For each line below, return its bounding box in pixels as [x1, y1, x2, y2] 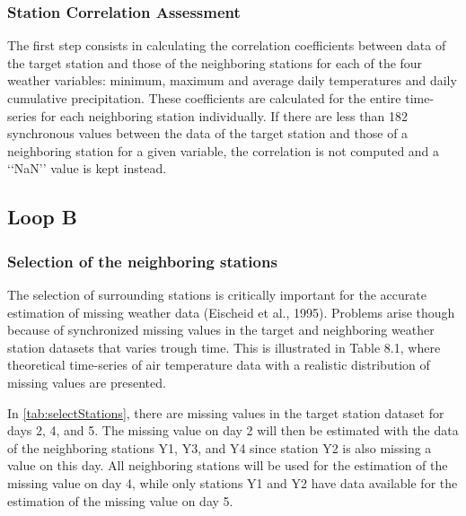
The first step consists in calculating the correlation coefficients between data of [7, 36, 446, 55]
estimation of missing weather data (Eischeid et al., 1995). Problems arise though [7, 302, 455, 321]
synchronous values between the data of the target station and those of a [7, 124, 409, 143]
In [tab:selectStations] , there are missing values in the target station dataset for [7, 403, 444, 422]
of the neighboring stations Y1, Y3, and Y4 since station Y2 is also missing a [7, 438, 432, 457]
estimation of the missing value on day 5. [7, 491, 233, 510]
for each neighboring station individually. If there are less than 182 [40, 106, 408, 125]
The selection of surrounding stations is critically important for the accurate [7, 284, 426, 303]
